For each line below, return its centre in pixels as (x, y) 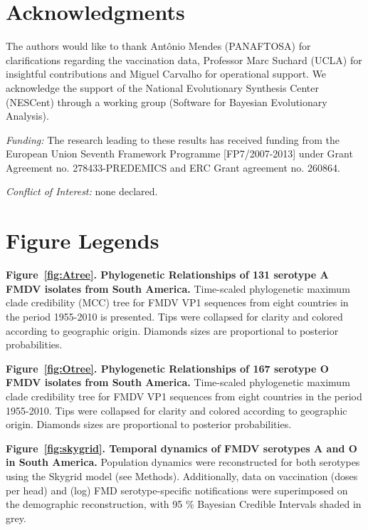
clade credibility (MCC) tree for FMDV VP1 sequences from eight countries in (177, 302)
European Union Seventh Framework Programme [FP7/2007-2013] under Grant (179, 154)
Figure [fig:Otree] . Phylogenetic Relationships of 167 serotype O (167, 368)
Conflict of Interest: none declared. (82, 191)
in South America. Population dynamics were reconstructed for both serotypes (183, 462)
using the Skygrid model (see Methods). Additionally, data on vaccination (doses (182, 476)
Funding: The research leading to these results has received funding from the (173, 139)
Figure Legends (83, 240)
